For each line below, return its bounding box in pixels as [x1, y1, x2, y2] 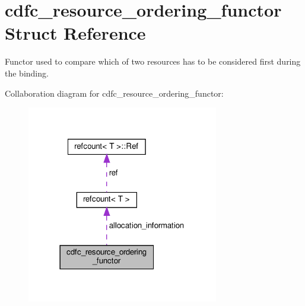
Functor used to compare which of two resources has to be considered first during [5, 55, 301, 68]
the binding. [5, 66, 49, 79]
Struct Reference [5, 21, 146, 45]
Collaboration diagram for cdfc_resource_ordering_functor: [5, 87, 224, 99]
